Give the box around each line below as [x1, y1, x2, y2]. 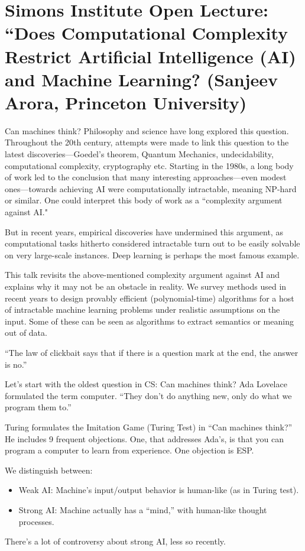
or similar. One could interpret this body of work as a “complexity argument [5, 194, 283, 206]
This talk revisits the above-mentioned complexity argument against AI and [5, 268, 280, 281]
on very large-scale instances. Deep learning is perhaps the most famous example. [5, 248, 300, 261]
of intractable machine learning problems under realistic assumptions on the [5, 303, 280, 316]
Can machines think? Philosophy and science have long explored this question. [5, 124, 289, 137]
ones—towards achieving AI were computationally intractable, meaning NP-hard [5, 182, 297, 195]
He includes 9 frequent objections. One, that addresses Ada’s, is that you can [5, 432, 284, 445]
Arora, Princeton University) [5, 90, 247, 114]
